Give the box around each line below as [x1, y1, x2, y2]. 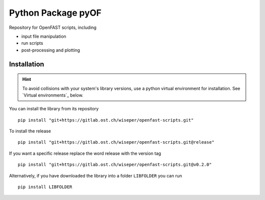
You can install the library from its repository [9, 106, 99, 112]
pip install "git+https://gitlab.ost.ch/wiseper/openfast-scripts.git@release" [18, 140, 214, 145]
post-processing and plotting [21, 47, 80, 53]
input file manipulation [21, 33, 66, 39]
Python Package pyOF [9, 7, 102, 18]
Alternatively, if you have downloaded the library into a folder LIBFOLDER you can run [9, 173, 183, 178]
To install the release [9, 128, 51, 134]
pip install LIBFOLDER [18, 184, 73, 190]
